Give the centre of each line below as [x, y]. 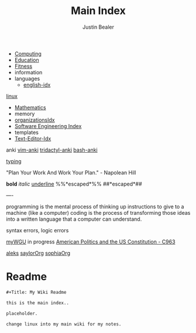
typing [14, 161]
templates [27, 132]
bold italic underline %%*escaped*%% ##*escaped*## [74, 184]
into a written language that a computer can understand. [74, 219]
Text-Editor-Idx [33, 138]
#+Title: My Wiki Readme [36, 292]
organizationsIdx [35, 120]
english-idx [37, 85]
